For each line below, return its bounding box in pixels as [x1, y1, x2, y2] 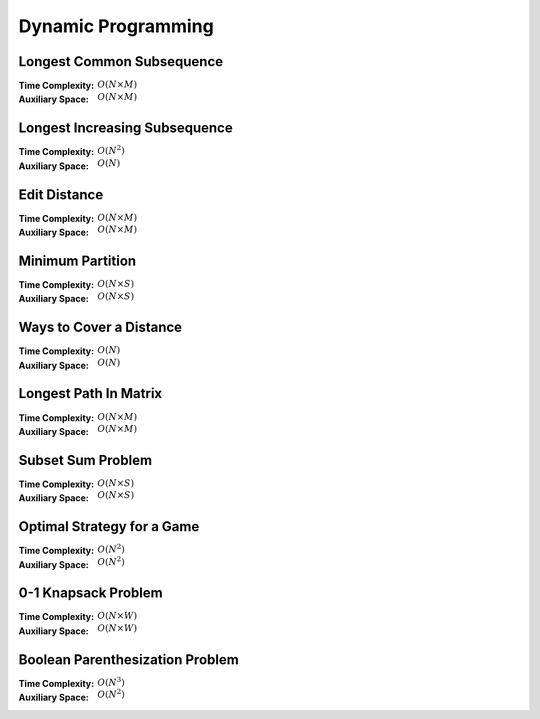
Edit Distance [18, 186, 104, 203]
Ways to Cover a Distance [18, 319, 183, 336]
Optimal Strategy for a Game [18, 518, 200, 535]
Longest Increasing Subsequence [18, 120, 234, 137]
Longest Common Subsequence [18, 53, 224, 70]
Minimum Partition [18, 252, 137, 269]
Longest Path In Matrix [18, 385, 163, 402]
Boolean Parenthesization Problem [18, 651, 239, 668]
